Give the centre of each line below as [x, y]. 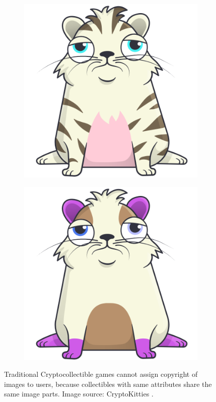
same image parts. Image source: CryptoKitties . [79, 394]
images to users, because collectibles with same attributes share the [108, 384]
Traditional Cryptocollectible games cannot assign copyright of [101, 374]
